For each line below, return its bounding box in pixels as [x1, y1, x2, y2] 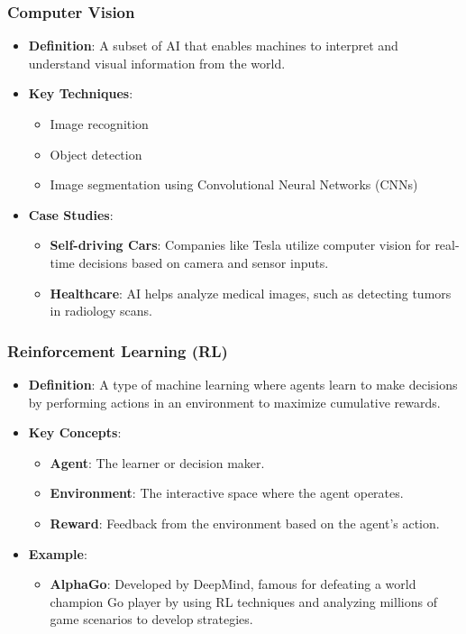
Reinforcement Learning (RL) [7, 339, 228, 362]
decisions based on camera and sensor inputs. [78, 253, 329, 271]
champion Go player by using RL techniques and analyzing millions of [50, 592, 437, 611]
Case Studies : [28, 205, 114, 224]
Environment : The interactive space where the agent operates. [50, 483, 404, 502]
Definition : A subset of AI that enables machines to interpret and [28, 36, 398, 55]
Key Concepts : [28, 423, 122, 442]
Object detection [50, 144, 142, 163]
